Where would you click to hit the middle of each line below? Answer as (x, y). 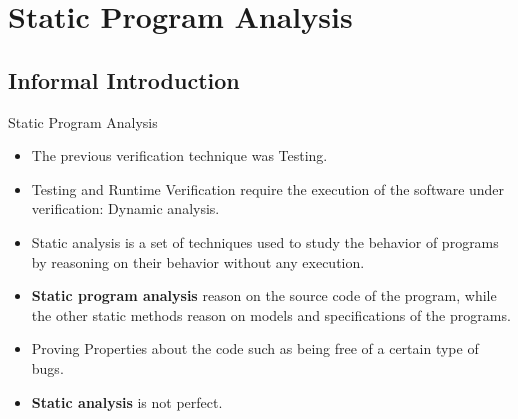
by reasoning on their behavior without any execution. (198, 261)
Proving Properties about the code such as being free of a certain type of (255, 348)
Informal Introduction (124, 79)
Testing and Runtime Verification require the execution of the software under (268, 188)
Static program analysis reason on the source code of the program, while (264, 295)
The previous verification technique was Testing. (179, 155)
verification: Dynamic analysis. (125, 208)
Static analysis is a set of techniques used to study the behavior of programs (265, 241)
